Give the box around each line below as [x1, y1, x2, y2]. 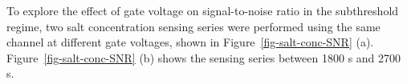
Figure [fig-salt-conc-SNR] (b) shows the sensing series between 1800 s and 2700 [6, 49, 401, 66]
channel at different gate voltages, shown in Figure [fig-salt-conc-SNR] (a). [6, 34, 374, 50]
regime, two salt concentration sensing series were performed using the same [6, 18, 381, 34]
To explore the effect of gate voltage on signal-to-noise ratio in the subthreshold [6, 2, 399, 18]
